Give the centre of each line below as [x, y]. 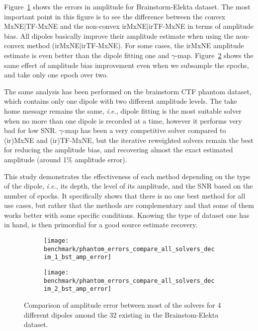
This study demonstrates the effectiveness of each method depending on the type [127, 176]
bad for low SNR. [31, 130]
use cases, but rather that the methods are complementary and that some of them [129, 205]
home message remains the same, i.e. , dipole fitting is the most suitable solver [123, 110]
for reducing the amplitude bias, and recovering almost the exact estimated [119, 150]
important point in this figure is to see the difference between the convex [115, 16]
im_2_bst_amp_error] [78, 289]
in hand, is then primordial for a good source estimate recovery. [101, 225]
